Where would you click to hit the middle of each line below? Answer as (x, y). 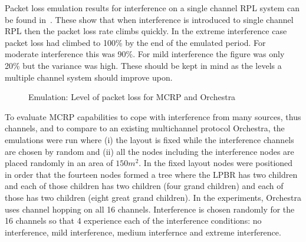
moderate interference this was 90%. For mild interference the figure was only (145, 54)
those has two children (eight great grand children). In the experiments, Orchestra (153, 197)
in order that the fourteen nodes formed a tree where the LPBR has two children (151, 174)
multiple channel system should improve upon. (89, 77)
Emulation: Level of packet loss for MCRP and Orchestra (132, 97)
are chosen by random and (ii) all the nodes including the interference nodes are (149, 151)
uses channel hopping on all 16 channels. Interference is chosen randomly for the (150, 209)
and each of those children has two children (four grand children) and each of (144, 186)
